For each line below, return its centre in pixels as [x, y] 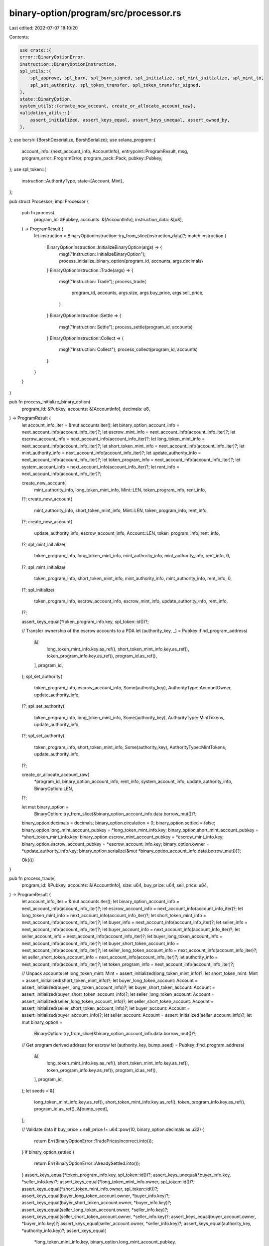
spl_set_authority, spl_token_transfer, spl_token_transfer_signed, [116, 85]
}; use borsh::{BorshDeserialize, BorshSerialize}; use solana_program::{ [82, 140]
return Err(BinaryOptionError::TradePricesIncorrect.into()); [94, 1141]
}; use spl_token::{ [28, 169]
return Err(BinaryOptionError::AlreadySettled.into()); [87, 1163]
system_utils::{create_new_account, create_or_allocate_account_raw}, [108, 106]
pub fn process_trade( [32, 878]
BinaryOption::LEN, [54, 788]
